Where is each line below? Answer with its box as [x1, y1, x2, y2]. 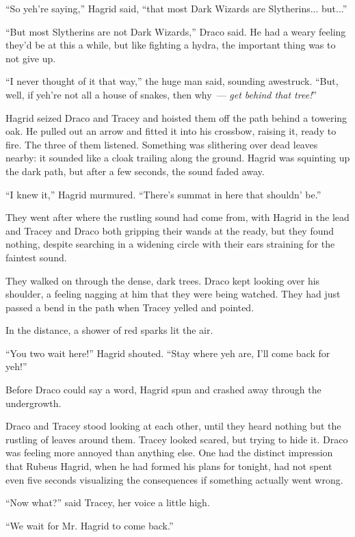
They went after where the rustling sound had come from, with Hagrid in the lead [5, 210, 350, 224]
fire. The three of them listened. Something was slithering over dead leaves [5, 137, 318, 151]
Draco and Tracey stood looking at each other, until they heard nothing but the [5, 419, 341, 433]
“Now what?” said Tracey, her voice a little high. [5, 495, 210, 510]
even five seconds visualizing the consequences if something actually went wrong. [5, 472, 343, 486]
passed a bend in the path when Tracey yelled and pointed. [5, 300, 254, 314]
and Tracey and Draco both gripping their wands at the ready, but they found [5, 223, 334, 237]
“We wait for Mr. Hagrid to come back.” [5, 518, 174, 532]
